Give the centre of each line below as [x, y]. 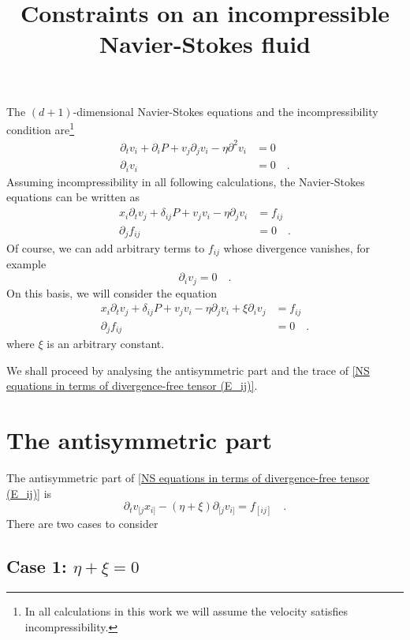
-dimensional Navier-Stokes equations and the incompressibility [225, 111]
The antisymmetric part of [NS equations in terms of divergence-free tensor [188, 477]
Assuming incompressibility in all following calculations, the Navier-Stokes [186, 181]
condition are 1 [41, 128]
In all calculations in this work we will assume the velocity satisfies [186, 611]
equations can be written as [73, 197]
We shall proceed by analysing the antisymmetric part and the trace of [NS [188, 370]
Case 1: [37, 566]
